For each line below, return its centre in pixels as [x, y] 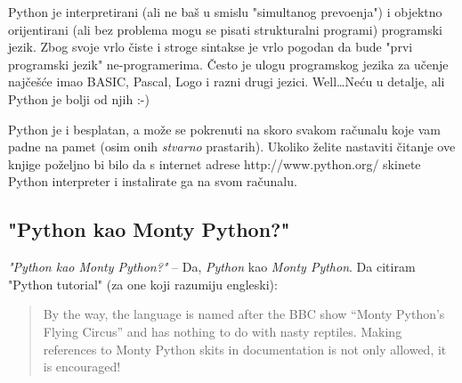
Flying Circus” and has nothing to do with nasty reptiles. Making [223, 331]
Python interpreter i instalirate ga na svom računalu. [153, 181]
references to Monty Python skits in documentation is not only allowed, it [245, 349]
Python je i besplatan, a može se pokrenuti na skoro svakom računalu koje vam [224, 129]
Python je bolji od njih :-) [79, 98]
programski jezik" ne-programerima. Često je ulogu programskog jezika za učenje [228, 64]
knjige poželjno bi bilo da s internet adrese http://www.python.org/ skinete [215, 163]
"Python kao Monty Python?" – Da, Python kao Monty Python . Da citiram [212, 267]
